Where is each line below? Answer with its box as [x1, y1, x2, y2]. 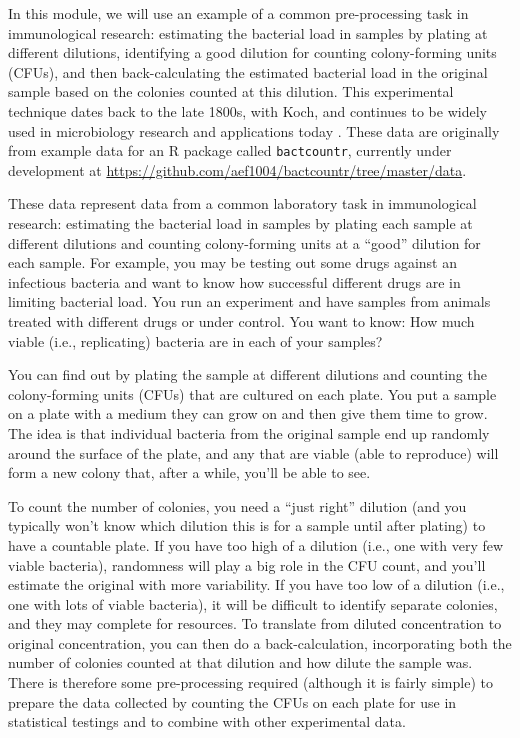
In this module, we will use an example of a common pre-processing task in [8, 3, 469, 23]
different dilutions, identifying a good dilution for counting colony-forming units [8, 42, 497, 63]
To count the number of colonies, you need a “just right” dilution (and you [8, 495, 467, 516]
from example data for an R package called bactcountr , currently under [8, 140, 452, 161]
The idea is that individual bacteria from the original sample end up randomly [8, 422, 490, 443]
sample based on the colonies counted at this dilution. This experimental [8, 81, 454, 102]
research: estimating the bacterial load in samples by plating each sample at [8, 213, 473, 233]
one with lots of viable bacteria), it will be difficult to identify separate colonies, [8, 593, 498, 614]
